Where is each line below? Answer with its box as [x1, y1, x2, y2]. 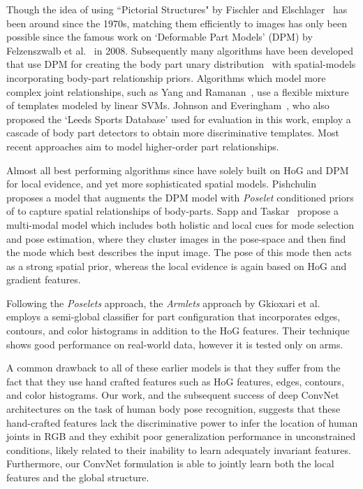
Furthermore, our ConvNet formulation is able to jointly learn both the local [6, 456, 334, 471]
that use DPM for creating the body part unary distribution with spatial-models [6, 57, 356, 71]
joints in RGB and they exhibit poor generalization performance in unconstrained [6, 429, 356, 444]
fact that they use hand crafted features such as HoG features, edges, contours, [6, 374, 344, 388]
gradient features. [6, 272, 81, 287]
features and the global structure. [6, 470, 149, 484]
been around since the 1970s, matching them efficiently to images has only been [6, 15, 347, 30]
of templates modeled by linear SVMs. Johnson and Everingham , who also [6, 98, 329, 113]
